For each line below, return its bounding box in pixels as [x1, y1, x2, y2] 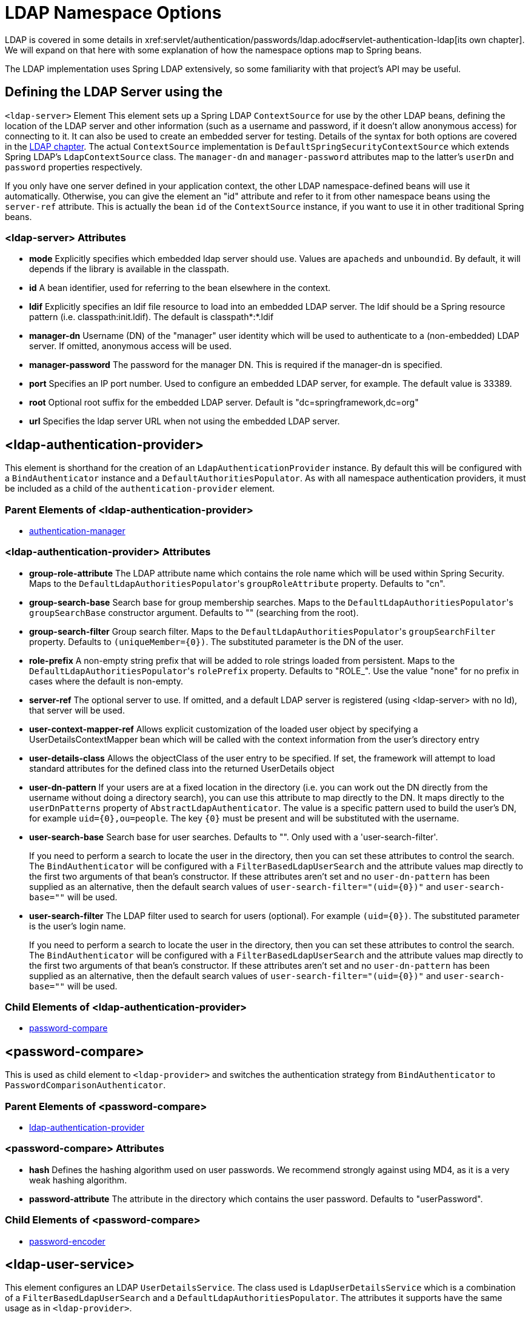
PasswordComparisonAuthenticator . [5, 1080, 166, 1091]
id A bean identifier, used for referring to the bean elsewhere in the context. [29, 283, 331, 293]
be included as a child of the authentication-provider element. [5, 483, 275, 494]
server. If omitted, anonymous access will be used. [29, 341, 232, 352]
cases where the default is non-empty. [29, 675, 184, 686]
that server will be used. [29, 704, 125, 715]
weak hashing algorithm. [29, 1174, 127, 1185]
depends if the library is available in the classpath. [29, 264, 229, 275]
